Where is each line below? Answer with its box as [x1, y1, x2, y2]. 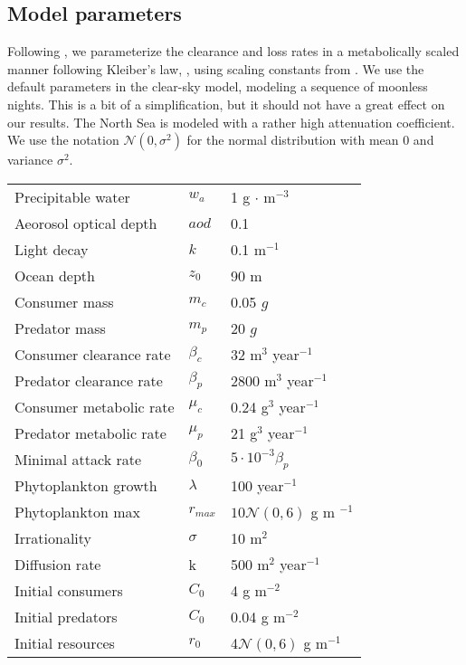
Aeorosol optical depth [14, 212, 157, 233]
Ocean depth [14, 264, 95, 286]
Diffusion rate [14, 553, 101, 575]
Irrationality [14, 527, 92, 548]
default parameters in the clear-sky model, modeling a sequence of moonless [7, 77, 428, 96]
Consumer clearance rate [14, 343, 171, 365]
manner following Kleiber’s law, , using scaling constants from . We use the [7, 59, 424, 78]
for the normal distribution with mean [186, 130, 399, 149]
